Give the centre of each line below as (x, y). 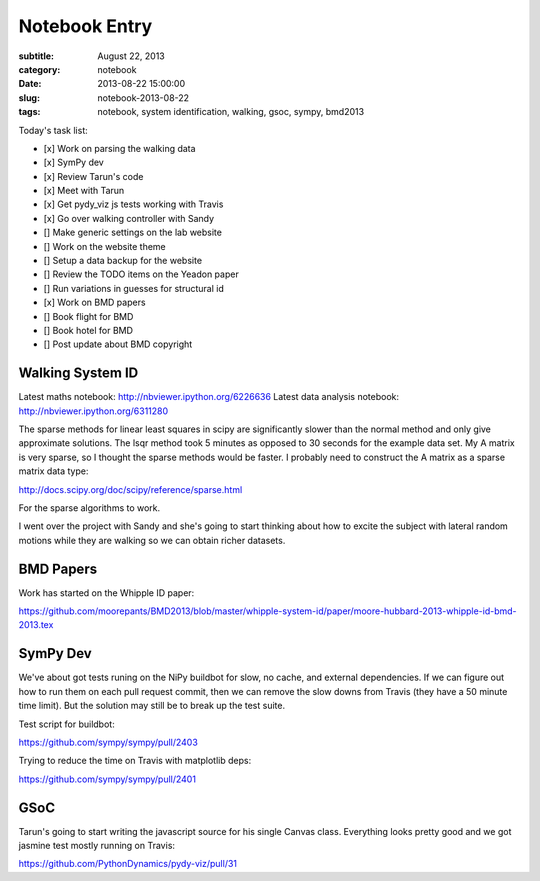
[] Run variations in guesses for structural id (133, 288)
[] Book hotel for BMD (88, 330)
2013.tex (36, 625)
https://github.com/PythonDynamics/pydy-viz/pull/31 (128, 864)
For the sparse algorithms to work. (89, 508)
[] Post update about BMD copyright (118, 344)
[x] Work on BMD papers (94, 302)
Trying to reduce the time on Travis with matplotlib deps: (135, 761)
